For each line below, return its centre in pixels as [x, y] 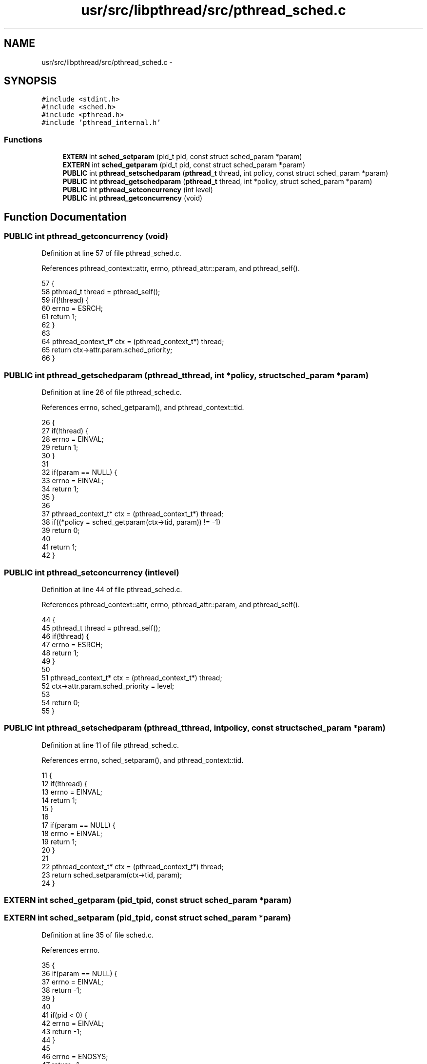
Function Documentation [65, 217]
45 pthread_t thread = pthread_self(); [101, 628]
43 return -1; [62, 1031]
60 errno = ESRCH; [72, 308]
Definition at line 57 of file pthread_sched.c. [111, 253]
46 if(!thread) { [65, 636]
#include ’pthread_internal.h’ [101, 123]
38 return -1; [61, 990]
